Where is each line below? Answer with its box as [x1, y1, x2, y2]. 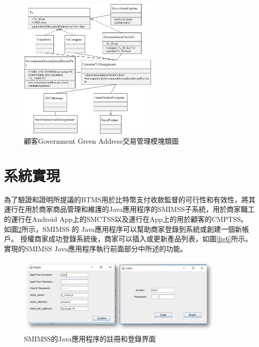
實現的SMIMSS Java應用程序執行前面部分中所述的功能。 [4, 243, 187, 253]
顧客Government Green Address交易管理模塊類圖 [24, 136, 179, 146]
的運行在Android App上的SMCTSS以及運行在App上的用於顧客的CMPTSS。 [4, 213, 248, 224]
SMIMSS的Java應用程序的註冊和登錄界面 [24, 333, 156, 344]
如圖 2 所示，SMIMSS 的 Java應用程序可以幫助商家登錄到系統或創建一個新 [4, 223, 242, 234]
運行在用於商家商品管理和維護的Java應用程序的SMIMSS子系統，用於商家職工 [4, 204, 255, 214]
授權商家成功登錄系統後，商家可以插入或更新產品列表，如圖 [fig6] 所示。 [20, 233, 252, 244]
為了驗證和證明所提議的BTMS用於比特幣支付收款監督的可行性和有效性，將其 [4, 194, 255, 204]
